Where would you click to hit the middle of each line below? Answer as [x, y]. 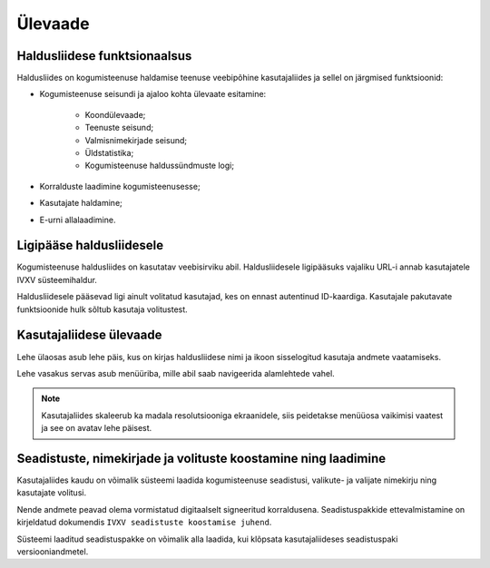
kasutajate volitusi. [51, 493]
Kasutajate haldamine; [81, 203]
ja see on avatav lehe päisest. [97, 428]
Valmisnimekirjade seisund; [136, 140]
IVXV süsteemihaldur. [57, 279]
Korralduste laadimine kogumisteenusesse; [120, 186]
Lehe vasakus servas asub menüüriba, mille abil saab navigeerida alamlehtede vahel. [176, 373]
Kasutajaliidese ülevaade [89, 335]
